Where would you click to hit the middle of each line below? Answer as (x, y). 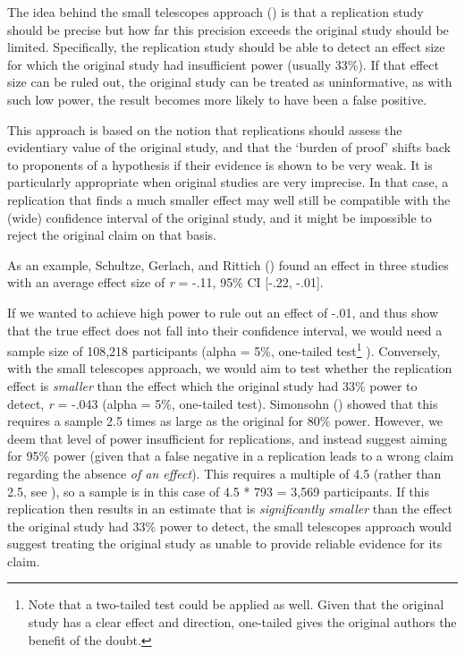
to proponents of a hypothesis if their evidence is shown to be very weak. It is (220, 164)
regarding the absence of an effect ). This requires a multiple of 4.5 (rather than (224, 473)
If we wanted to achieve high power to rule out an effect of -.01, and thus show (223, 312)
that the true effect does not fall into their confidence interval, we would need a (225, 330)
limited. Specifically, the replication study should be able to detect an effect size (226, 47)
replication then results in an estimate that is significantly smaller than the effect (230, 509)
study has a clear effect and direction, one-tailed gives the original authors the (242, 622)
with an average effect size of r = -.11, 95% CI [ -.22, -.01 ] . (165, 282)
